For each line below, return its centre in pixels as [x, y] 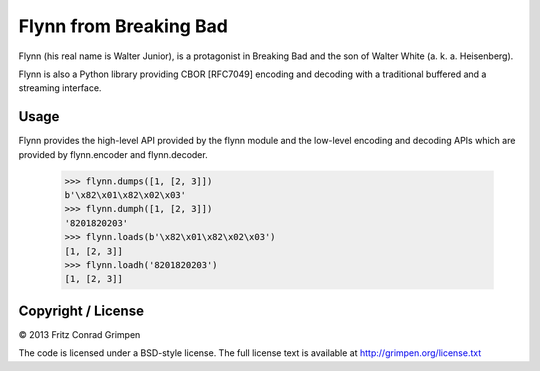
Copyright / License [81, 310]
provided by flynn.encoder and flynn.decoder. [113, 154]
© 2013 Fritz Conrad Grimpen [79, 334]
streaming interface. [60, 88]
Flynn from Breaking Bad [123, 26]
